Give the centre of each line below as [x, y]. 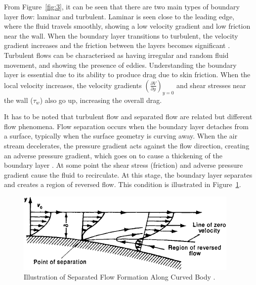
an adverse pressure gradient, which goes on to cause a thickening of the [113, 155]
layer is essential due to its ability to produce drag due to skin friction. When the [127, 74]
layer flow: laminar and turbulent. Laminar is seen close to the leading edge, [119, 16]
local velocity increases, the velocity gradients [73, 85]
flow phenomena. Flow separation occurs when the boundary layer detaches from [126, 126]
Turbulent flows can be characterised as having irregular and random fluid [116, 55]
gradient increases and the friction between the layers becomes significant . [117, 45]
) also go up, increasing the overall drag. [101, 100]
